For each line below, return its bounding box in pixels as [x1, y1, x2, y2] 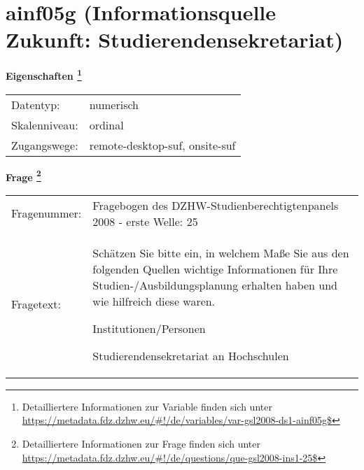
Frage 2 [6, 167, 41, 184]
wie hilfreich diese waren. [92, 292, 216, 309]
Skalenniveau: [11, 116, 78, 133]
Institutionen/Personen [92, 320, 206, 336]
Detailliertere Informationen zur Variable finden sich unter [22, 399, 272, 413]
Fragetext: [11, 296, 61, 313]
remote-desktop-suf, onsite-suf [89, 136, 236, 153]
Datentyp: [11, 96, 60, 113]
